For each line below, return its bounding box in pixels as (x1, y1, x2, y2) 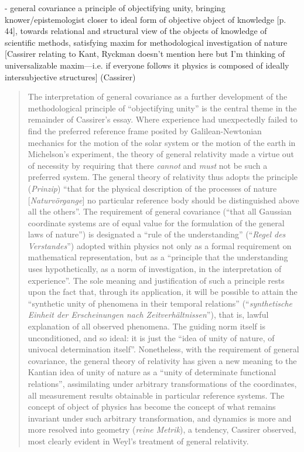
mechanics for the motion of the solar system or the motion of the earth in (28, 136, 296, 148)
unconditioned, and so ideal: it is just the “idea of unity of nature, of (28, 331, 275, 344)
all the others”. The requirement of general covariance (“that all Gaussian (28, 205, 292, 217)
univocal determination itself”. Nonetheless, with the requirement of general (28, 343, 299, 355)
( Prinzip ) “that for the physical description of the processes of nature (28, 182, 277, 194)
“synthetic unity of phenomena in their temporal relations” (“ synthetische (28, 297, 293, 309)
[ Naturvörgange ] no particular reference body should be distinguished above (28, 193, 299, 206)
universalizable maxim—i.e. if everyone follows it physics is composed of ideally (5, 59, 289, 71)
